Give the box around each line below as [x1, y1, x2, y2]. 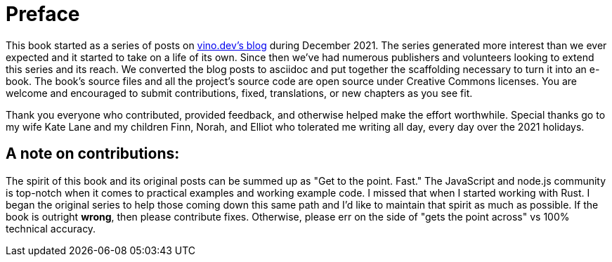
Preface [6, 2, 80, 26]
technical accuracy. [6, 222, 96, 235]
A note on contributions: [6, 145, 180, 163]
